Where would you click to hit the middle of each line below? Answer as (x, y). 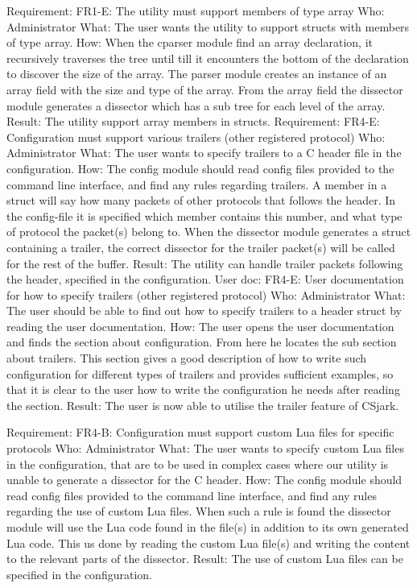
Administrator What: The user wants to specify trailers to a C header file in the (204, 153)
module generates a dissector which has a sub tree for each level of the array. (196, 105)
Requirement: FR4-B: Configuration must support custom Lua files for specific (200, 432)
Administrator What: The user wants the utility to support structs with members (208, 26)
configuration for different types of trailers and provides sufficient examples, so (200, 373)
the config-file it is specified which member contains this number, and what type (204, 215)
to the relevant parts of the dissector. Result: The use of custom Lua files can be (205, 559)
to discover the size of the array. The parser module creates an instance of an (197, 74)
